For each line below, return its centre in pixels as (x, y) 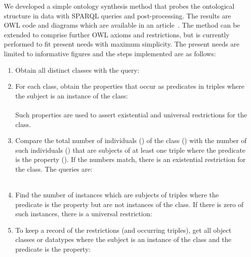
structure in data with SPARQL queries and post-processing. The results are (118, 15)
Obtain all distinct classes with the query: (77, 70)
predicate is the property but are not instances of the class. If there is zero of (129, 204)
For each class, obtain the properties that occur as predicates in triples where (130, 86)
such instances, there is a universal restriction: (84, 214)
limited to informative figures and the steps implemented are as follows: (110, 53)
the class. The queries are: (54, 169)
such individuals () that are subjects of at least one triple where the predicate (130, 150)
